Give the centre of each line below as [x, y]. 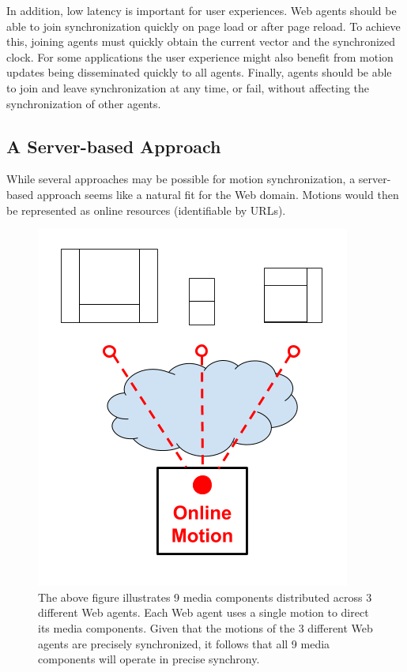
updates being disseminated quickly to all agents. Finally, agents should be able [199, 72]
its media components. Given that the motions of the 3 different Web [205, 627]
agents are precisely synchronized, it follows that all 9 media [184, 643]
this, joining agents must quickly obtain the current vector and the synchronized [201, 41]
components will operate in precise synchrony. [149, 659]
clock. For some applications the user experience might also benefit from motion [200, 56]
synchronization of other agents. [84, 103]
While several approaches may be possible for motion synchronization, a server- [199, 179]
